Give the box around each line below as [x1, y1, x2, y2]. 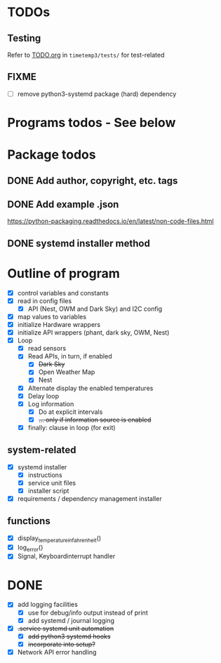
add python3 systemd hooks [27, 632, 111, 641]
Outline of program [7, 266, 121, 281]
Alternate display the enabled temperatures [27, 384, 154, 392]
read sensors [27, 344, 67, 353]
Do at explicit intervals [38, 408, 103, 416]
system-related [7, 444, 76, 456]
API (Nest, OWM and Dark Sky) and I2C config [27, 304, 163, 313]
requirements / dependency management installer [17, 494, 163, 502]
